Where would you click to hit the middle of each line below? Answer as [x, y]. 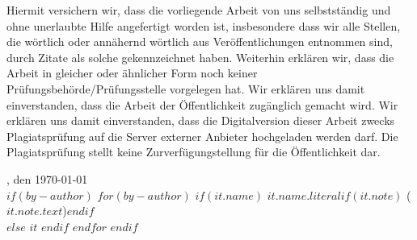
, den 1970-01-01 [47, 178]
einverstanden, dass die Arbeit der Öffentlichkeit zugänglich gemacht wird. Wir [202, 104]
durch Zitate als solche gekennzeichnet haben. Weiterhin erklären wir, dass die [200, 57]
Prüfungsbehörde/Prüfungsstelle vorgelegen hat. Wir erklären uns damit [186, 88]
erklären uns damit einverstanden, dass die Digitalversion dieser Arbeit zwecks [201, 120]
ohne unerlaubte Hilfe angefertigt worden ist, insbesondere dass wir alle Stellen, [204, 25]
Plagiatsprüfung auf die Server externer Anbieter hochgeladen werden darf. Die [202, 136]
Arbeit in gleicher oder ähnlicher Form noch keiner [132, 73]
